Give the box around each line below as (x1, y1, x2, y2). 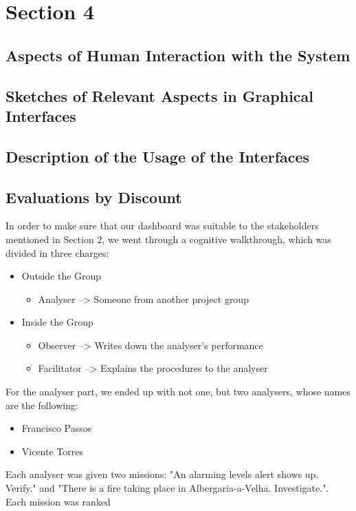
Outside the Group (21, 269, 102, 283)
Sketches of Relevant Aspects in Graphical (5, 85, 314, 106)
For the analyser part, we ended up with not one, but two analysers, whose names (5, 384, 351, 399)
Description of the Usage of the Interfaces (5, 145, 310, 167)
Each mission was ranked (5, 494, 111, 508)
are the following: (5, 397, 78, 412)
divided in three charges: (5, 245, 109, 260)
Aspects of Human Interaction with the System (5, 44, 351, 65)
